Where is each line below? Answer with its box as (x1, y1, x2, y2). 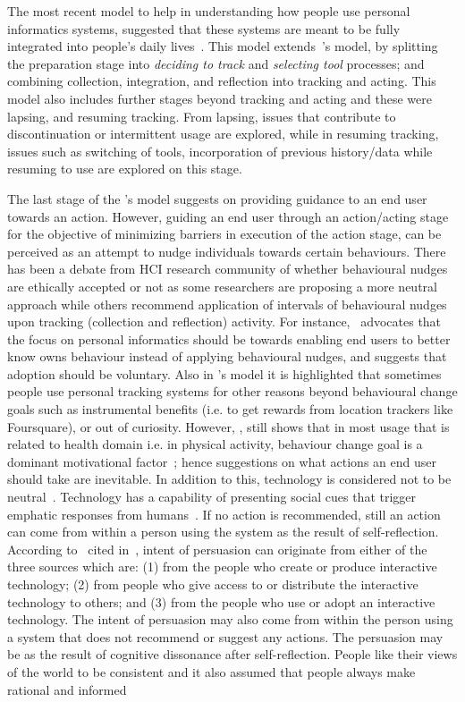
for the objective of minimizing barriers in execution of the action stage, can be (7, 224, 442, 243)
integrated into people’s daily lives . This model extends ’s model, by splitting (7, 37, 438, 55)
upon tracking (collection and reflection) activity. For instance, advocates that (7, 312, 442, 331)
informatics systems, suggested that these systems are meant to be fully (7, 19, 401, 38)
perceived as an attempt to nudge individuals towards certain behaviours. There (7, 241, 446, 260)
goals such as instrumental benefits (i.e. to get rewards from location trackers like (7, 400, 453, 419)
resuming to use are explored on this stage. (7, 159, 242, 178)
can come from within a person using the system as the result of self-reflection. (7, 522, 439, 541)
